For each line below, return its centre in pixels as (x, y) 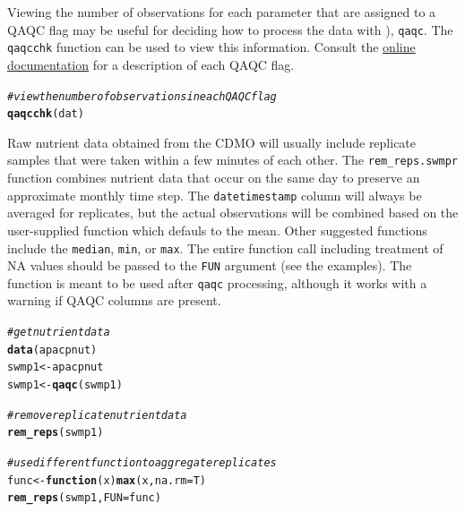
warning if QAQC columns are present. (114, 300)
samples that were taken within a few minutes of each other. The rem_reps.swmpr (232, 160)
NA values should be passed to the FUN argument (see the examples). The (210, 265)
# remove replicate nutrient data (97, 415)
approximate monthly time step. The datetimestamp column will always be (215, 195)
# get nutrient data (59, 333)
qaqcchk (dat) (46, 114)
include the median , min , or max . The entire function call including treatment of (225, 247)
